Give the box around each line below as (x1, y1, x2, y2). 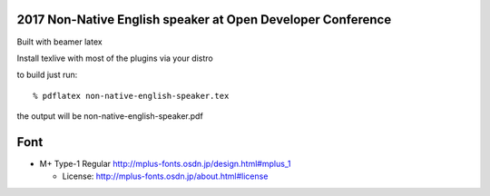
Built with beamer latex (16, 36, 103, 47)
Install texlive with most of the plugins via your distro (16, 53, 213, 64)
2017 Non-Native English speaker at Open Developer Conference (16, 12, 392, 27)
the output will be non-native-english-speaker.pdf (16, 111, 203, 122)
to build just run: (16, 69, 78, 81)
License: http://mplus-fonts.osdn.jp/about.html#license (62, 171, 269, 181)
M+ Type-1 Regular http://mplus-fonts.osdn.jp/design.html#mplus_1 (39, 158, 291, 169)
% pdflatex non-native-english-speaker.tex (33, 91, 230, 101)
